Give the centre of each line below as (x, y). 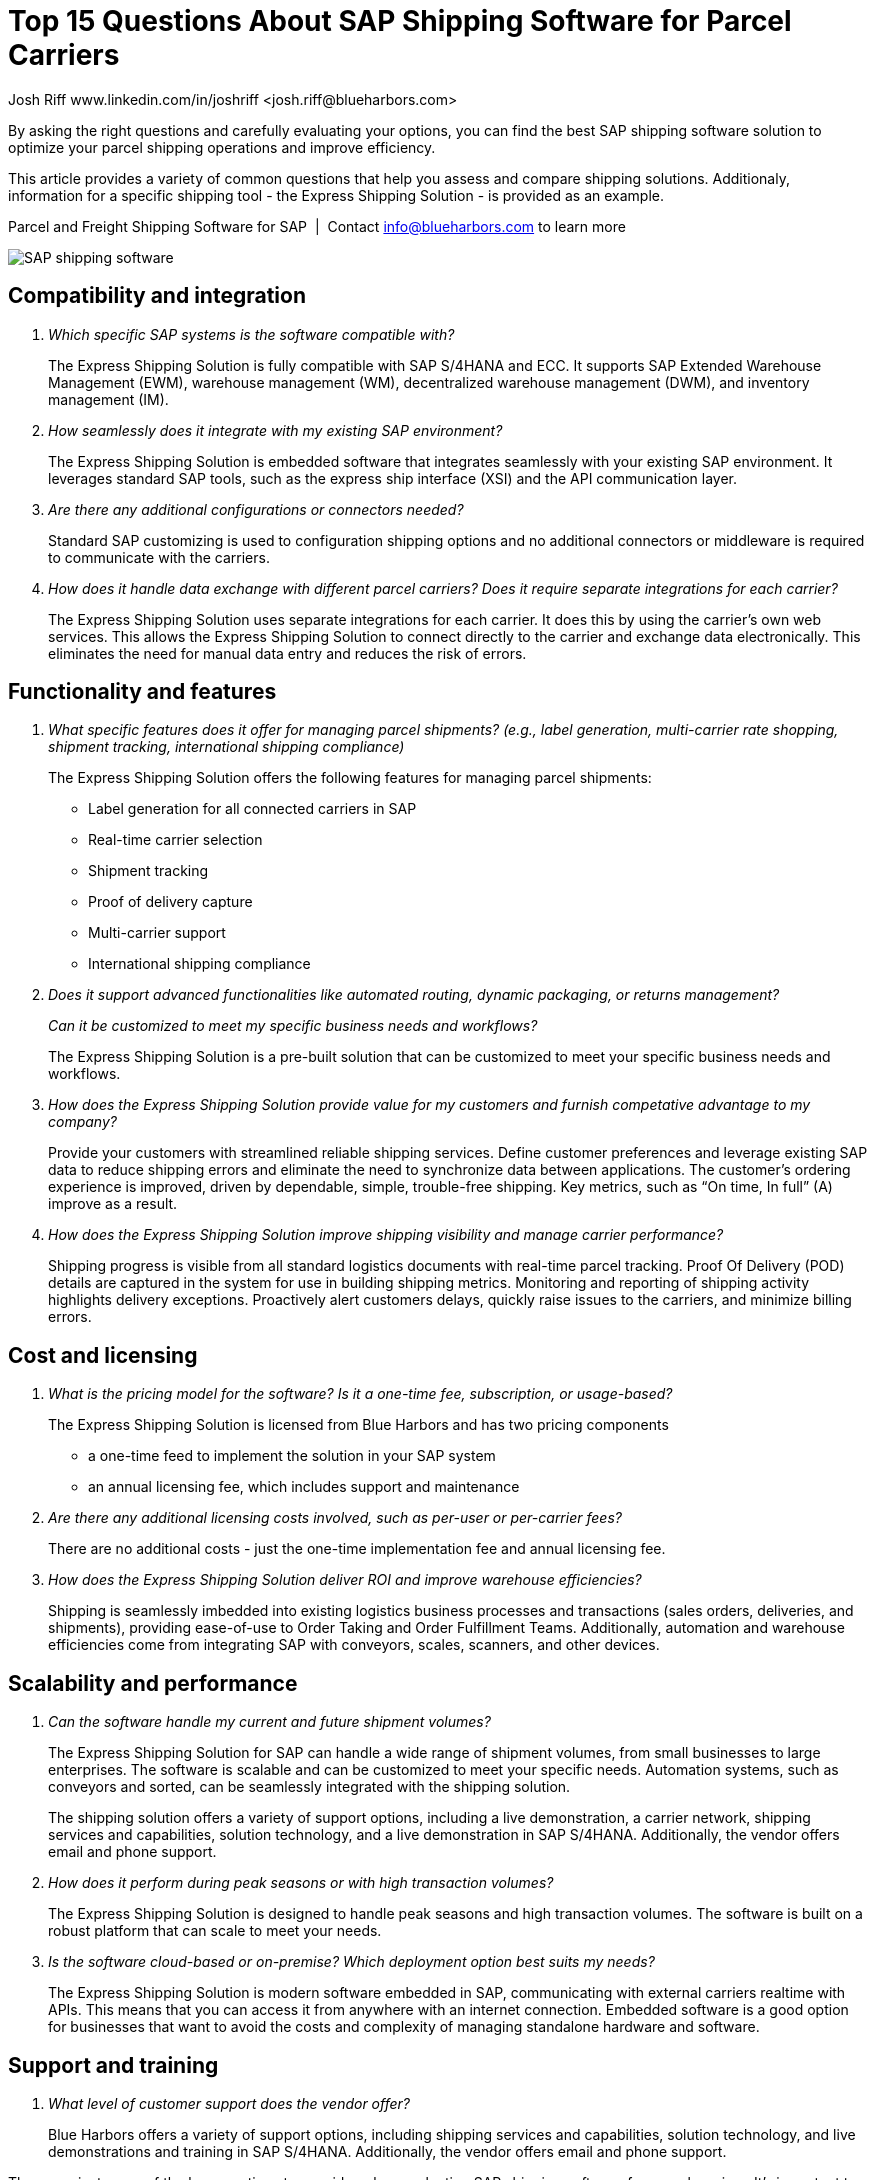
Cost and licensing (103, 1355)
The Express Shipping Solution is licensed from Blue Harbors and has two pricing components (358, 1425)
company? (82, 1122)
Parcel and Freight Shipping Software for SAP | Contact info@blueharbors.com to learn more (317, 226)
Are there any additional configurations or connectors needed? (256, 509)
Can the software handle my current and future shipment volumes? (269, 1722)
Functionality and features (142, 692)
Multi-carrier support (157, 933)
